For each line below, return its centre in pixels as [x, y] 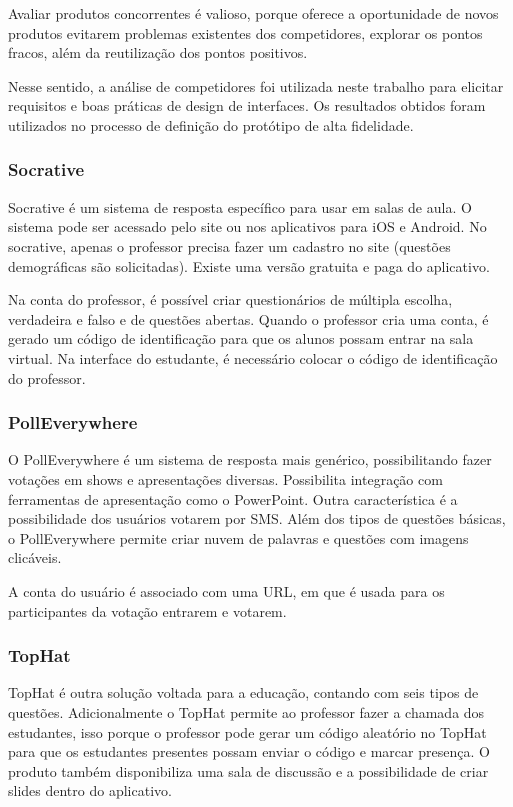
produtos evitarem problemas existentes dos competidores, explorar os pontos [245, 32]
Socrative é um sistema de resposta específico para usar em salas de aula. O [240, 206]
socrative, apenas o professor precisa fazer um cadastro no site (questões [229, 245]
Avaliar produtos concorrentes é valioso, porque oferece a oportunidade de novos [253, 13]
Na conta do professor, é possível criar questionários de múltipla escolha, [230, 299]
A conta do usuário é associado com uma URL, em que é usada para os [226, 590]
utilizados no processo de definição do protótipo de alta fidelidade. [211, 124]
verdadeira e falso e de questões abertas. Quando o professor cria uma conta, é [248, 318]
